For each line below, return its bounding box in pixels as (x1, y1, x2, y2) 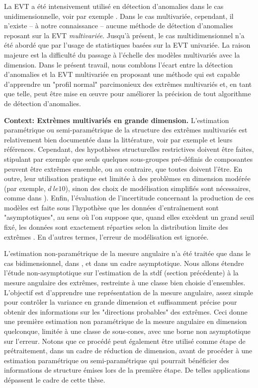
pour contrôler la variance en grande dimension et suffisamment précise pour (4, 297, 237, 307)
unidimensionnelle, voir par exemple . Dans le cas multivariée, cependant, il (4, 10, 234, 21)
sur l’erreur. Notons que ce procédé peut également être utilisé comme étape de (4, 335, 246, 346)
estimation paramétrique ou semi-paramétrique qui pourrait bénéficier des (4, 355, 229, 365)
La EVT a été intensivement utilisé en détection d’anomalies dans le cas (4, 1, 224, 11)
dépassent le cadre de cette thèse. (4, 374, 105, 385)
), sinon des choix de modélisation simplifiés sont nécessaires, (65, 183, 251, 193)
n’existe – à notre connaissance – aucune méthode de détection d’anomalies (4, 20, 233, 31)
